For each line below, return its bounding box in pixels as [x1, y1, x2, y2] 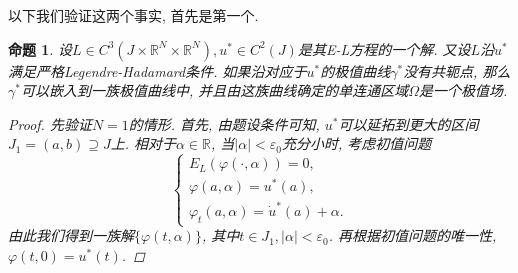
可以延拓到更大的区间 [338, 113, 479, 134]
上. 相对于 [110, 133, 176, 154]
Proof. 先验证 [8, 113, 92, 134]
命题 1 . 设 [8, 38, 72, 59]
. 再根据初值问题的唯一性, [328, 225, 497, 246]
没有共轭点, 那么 [403, 60, 511, 81]
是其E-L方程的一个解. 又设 [297, 38, 471, 59]
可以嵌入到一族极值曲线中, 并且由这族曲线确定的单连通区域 [20, 80, 409, 101]
